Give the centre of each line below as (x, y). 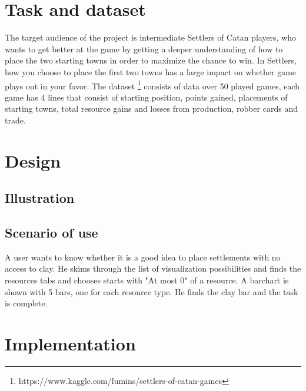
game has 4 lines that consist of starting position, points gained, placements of (146, 97)
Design (33, 160)
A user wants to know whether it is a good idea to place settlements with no (143, 257)
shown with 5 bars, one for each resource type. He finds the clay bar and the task (152, 291)
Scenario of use (51, 233)
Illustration (40, 198)
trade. (15, 120)
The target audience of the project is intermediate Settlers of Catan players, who (151, 37)
